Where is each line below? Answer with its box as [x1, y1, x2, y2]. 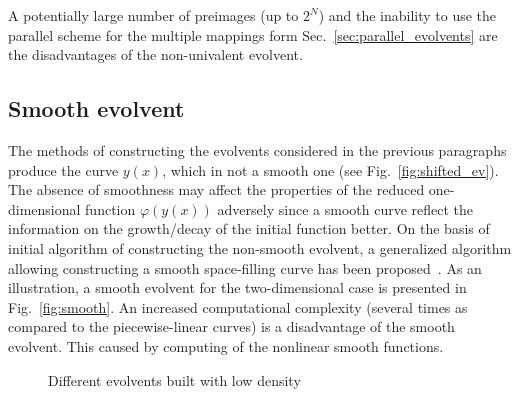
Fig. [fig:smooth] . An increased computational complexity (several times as [8, 296, 468, 317]
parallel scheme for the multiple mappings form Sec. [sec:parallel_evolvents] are [8, 24, 498, 45]
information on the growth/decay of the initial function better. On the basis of [8, 218, 490, 239]
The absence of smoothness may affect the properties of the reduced [8, 179, 425, 200]
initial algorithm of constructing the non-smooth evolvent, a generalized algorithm [8, 237, 512, 258]
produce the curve [8, 159, 119, 180]
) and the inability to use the [318, 5, 497, 25]
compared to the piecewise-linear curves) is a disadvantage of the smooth [8, 316, 455, 337]
